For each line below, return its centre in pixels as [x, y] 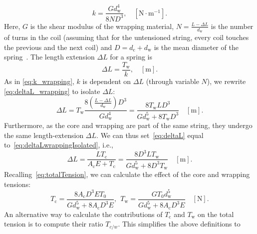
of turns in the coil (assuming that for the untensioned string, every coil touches [127, 37]
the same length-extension [44, 135]
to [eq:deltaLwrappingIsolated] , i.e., [59, 145]
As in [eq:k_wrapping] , [39, 81]
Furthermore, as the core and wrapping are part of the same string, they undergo [128, 125]
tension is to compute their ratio [54, 224]
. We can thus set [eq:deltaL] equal [150, 135]
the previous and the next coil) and [58, 47]
